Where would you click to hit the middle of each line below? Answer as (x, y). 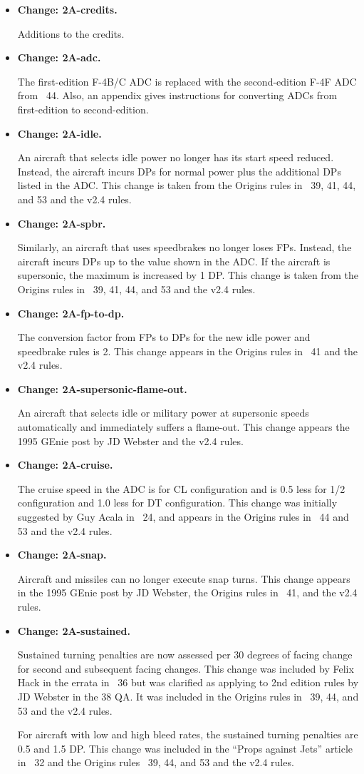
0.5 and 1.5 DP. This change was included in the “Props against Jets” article (185, 748)
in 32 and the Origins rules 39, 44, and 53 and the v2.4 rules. (156, 762)
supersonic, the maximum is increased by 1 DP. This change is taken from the (188, 275)
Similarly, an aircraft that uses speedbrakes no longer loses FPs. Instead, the (184, 247)
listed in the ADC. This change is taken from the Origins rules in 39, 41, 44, (187, 185)
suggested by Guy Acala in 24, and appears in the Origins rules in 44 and (183, 517)
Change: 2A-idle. (59, 133)
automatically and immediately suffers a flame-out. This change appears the (183, 427)
